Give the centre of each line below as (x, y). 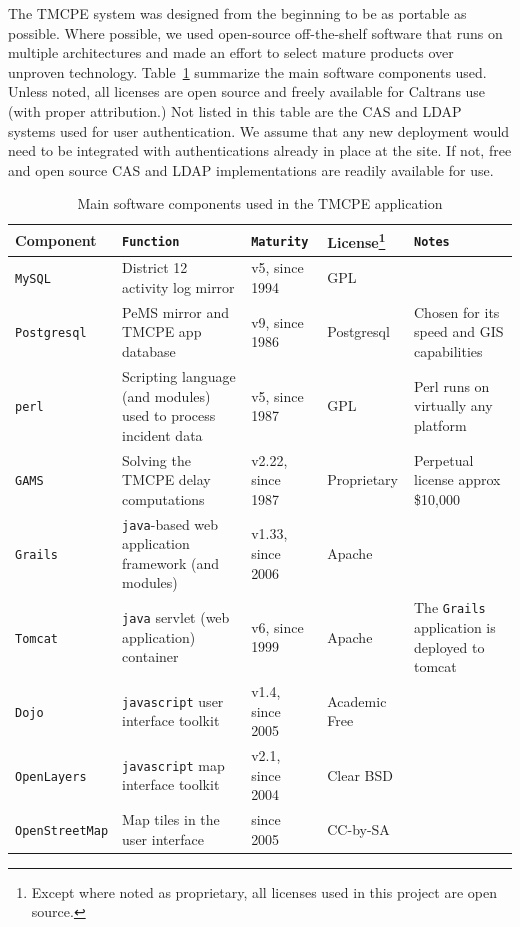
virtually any (453, 405)
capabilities (448, 351)
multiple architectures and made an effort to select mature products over (231, 52)
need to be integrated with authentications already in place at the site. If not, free (260, 150)
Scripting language (179, 375)
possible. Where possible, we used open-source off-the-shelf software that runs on (255, 32)
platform (440, 424)
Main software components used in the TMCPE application (260, 203)
